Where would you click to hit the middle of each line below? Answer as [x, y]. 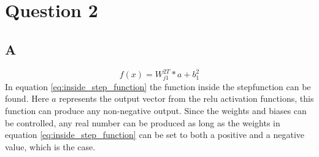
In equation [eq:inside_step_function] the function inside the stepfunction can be [158, 86]
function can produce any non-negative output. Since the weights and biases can [156, 110]
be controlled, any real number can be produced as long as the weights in [143, 122]
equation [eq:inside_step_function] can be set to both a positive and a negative [155, 135]
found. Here [27, 98]
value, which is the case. [50, 146]
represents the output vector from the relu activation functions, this [186, 98]
